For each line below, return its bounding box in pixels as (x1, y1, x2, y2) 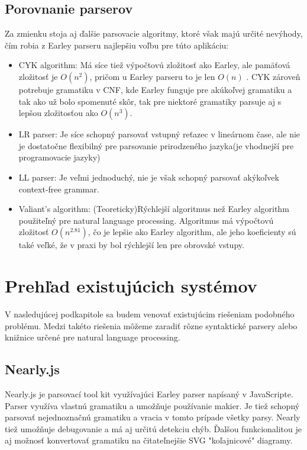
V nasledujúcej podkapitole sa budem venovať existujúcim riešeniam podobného (5, 308, 295, 320)
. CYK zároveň (246, 70, 300, 82)
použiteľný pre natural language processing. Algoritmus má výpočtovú (18, 214, 274, 226)
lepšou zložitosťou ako (18, 107, 98, 119)
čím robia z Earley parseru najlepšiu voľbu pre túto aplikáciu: (5, 38, 229, 51)
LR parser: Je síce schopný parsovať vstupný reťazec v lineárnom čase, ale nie (18, 128, 300, 140)
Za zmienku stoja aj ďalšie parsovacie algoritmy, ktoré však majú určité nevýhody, (5, 27, 303, 40)
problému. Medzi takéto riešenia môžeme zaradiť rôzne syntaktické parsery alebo (5, 319, 298, 332)
